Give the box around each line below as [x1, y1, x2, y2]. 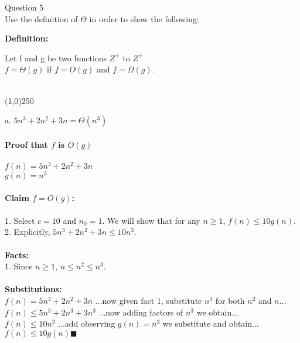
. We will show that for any [102, 214, 200, 226]
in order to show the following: [89, 12, 199, 25]
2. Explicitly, [5, 226, 50, 238]
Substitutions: [5, 283, 62, 295]
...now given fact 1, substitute [95, 295, 202, 307]
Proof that [5, 138, 48, 150]
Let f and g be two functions [5, 51, 107, 64]
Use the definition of [5, 12, 78, 25]
